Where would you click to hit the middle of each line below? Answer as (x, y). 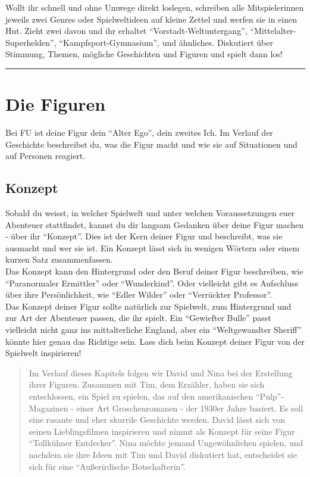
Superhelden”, (31, 42)
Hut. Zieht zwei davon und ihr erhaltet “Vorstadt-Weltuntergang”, (126, 31)
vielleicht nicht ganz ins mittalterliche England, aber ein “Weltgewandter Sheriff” (154, 330)
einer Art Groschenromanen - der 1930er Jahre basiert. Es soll (190, 408)
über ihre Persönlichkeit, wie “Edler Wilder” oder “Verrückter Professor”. (139, 294)
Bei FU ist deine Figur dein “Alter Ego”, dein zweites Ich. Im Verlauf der (139, 132)
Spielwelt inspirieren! (43, 353)
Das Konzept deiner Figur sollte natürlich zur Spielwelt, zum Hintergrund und (148, 306)
